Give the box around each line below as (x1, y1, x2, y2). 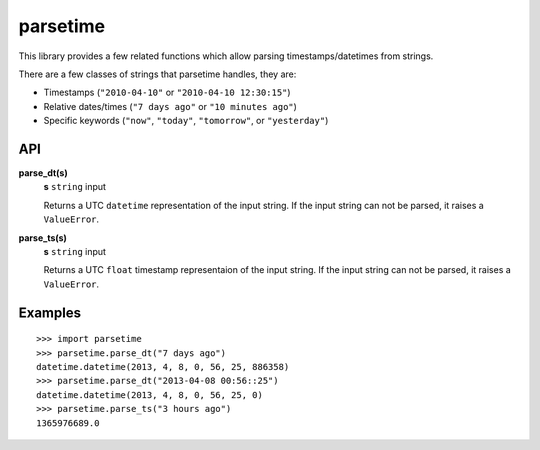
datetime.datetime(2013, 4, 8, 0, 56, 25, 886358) (36, 361, 290, 372)
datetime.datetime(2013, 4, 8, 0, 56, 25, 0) (36, 389, 264, 400)
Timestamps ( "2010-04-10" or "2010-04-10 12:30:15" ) (43, 86, 291, 99)
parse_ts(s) (18, 231, 67, 244)
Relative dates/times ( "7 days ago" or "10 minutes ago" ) (43, 100, 297, 112)
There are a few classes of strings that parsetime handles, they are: (18, 68, 297, 80)
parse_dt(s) (18, 167, 69, 179)
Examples (18, 304, 82, 321)
